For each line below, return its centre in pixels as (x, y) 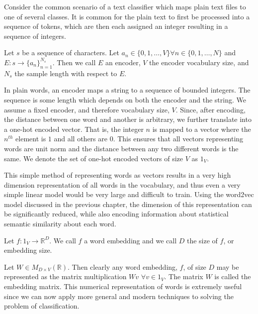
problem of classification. (42, 306)
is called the (233, 276)
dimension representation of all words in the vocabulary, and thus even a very (122, 184)
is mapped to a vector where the (202, 129)
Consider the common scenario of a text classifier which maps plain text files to (125, 6)
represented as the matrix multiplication (65, 276)
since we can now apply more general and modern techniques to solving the (119, 296)
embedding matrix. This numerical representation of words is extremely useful (123, 286)
